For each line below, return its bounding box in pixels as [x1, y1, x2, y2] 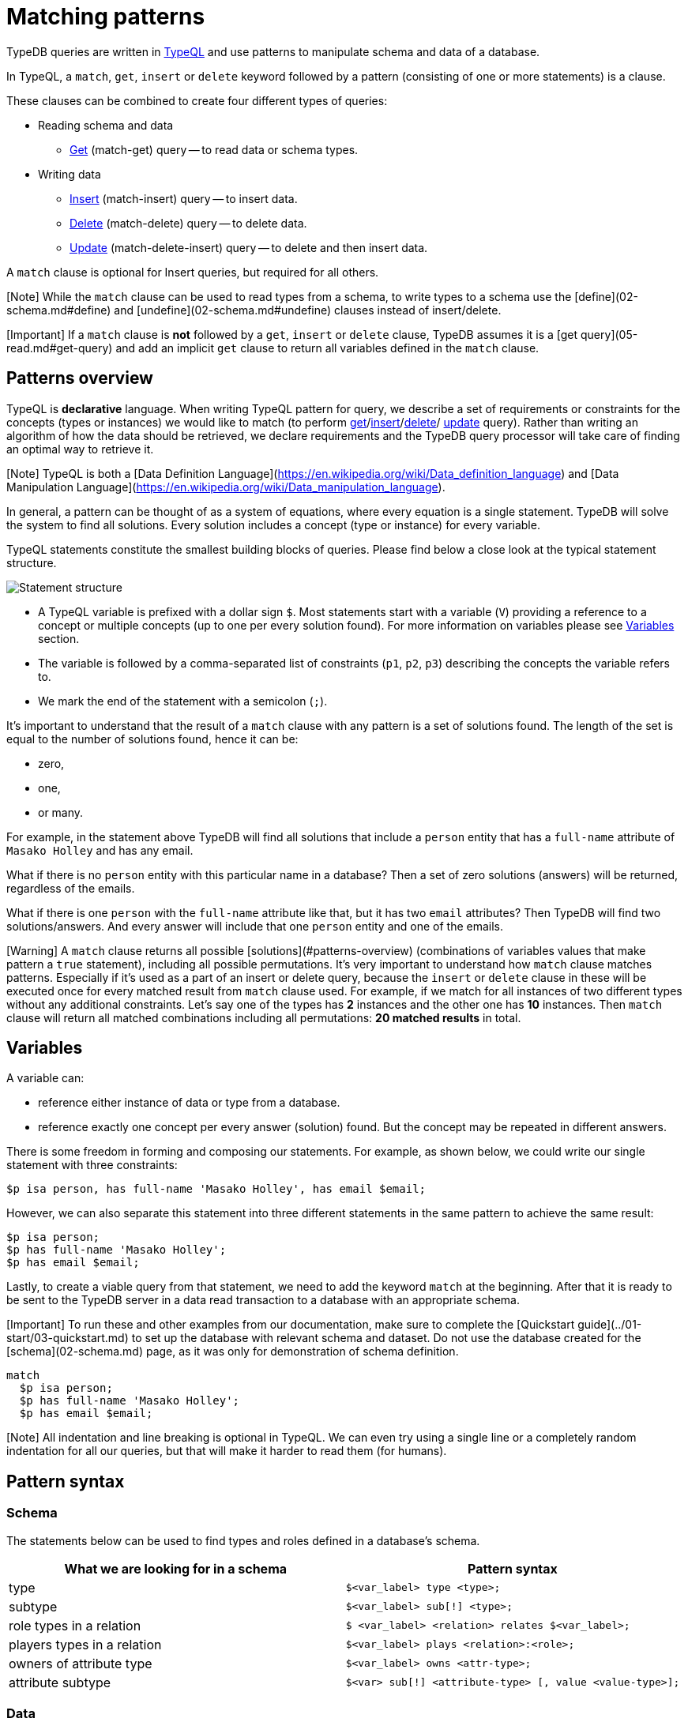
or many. [38, 805, 84, 819]
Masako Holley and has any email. [6, 843, 194, 857]
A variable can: [6, 1071, 85, 1085]
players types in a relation [9, 1636, 162, 1652]
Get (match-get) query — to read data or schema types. [70, 142, 359, 156]
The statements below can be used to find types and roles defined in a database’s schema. [6, 1533, 480, 1547]
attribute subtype [9, 1674, 111, 1690]
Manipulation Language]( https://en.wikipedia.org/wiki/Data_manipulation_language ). [6, 479, 446, 494]
